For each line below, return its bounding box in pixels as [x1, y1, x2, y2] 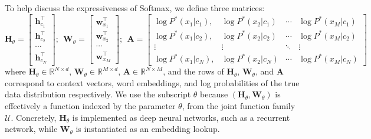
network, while [5, 123, 58, 135]
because [200, 88, 228, 100]
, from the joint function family [182, 100, 296, 111]
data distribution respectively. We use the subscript [5, 88, 191, 100]
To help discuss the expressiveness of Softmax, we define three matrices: [5, 2, 265, 13]
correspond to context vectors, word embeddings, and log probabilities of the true [5, 76, 300, 89]
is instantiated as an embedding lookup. [75, 123, 220, 135]
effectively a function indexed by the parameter [5, 100, 176, 111]
